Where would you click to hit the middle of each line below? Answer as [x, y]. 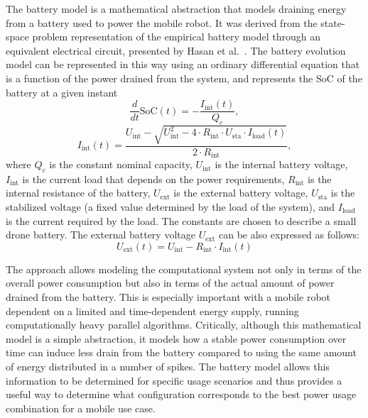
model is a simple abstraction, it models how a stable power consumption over [176, 338]
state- [333, 22]
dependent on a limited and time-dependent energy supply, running [152, 310]
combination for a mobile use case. [81, 408]
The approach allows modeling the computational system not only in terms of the [184, 269]
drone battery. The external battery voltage [101, 235]
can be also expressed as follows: [289, 235]
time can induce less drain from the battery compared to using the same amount [181, 352]
